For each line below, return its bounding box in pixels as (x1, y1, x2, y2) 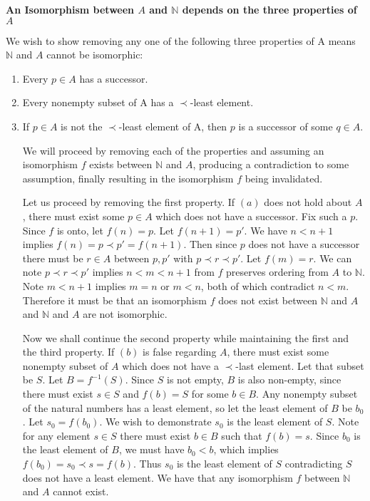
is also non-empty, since (237, 372, 341, 387)
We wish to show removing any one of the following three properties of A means (6, 33, 356, 48)
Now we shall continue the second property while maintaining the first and (22, 330, 349, 345)
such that (221, 428, 262, 443)
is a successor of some (238, 118, 333, 133)
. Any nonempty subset (256, 386, 358, 401)
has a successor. (79, 71, 148, 86)
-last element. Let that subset (235, 358, 364, 373)
